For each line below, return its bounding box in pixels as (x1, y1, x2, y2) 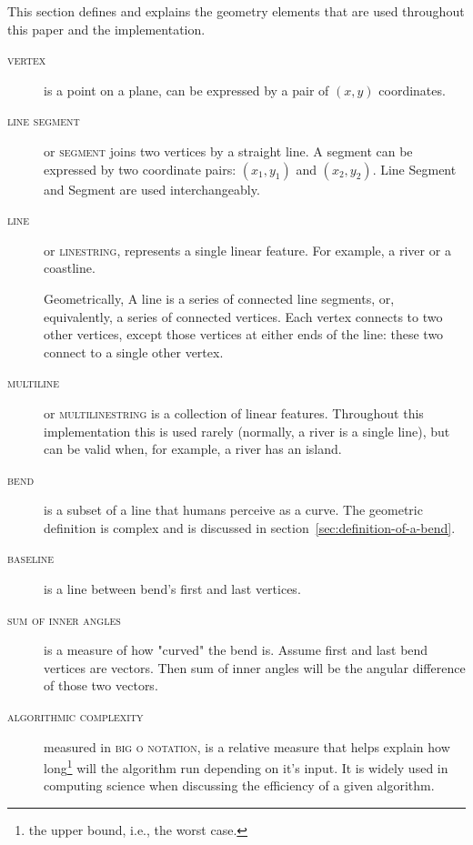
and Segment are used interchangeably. (44, 179, 260, 198)
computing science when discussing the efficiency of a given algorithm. (44, 776, 435, 795)
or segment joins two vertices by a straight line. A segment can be (44, 141, 413, 160)
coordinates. (378, 80, 446, 99)
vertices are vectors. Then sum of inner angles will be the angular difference (44, 658, 466, 677)
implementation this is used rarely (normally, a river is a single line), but (44, 421, 450, 440)
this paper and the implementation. (7, 19, 206, 38)
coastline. (44, 258, 96, 277)
